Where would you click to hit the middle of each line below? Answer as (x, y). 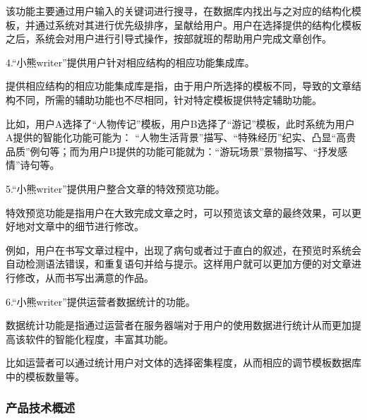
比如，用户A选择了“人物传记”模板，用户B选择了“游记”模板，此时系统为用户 (180, 123)
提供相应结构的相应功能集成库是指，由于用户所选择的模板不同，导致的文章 (179, 86)
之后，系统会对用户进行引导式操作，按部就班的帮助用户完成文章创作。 (169, 38)
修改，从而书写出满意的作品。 (84, 277)
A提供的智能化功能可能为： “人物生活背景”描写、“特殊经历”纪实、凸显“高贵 (181, 137)
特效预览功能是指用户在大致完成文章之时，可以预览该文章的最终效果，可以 (179, 212)
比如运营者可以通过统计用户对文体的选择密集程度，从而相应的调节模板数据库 (183, 362)
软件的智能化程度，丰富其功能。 (99, 338)
